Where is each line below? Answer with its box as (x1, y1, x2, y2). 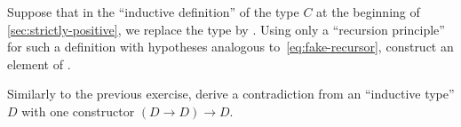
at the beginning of (316, 3, 420, 20)
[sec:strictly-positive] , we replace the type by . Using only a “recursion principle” (7, 20, 445, 38)
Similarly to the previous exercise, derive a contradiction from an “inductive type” (7, 84, 455, 103)
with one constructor (21, 101, 135, 120)
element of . (7, 54, 71, 73)
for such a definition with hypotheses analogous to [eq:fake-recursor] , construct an (7, 37, 454, 56)
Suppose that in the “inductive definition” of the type (7, 3, 299, 20)
